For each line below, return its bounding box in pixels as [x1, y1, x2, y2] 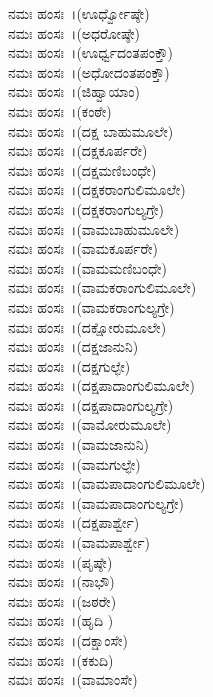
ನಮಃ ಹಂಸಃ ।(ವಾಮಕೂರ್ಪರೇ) [8, 238, 158, 259]
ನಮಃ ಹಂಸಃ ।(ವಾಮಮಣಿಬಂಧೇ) [8, 257, 168, 278]
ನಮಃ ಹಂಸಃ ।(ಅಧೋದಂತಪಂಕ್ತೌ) [8, 61, 170, 82]
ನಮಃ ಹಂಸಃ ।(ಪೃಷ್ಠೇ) [8, 551, 113, 572]
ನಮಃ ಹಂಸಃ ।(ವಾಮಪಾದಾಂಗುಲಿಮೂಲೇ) [8, 473, 206, 494]
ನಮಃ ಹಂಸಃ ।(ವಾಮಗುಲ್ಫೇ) [8, 453, 141, 474]
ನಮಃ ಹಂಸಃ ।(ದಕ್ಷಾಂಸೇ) [8, 630, 128, 650]
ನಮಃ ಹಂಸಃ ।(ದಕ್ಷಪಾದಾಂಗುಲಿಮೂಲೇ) [8, 375, 195, 396]
